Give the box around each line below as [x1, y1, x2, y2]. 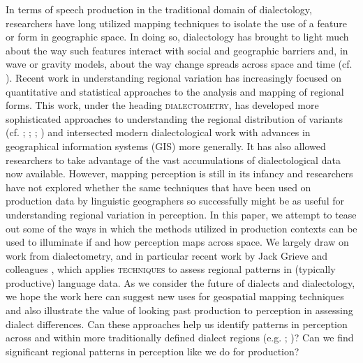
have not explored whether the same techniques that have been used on [6, 179, 311, 194]
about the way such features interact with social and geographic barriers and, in [6, 43, 348, 57]
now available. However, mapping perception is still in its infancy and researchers [6, 166, 353, 181]
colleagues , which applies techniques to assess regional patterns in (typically [6, 262, 336, 276]
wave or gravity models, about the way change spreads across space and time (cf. [6, 57, 353, 71]
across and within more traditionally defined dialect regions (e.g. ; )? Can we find [6, 330, 354, 345]
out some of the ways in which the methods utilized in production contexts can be [6, 221, 357, 235]
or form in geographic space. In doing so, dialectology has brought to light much [6, 29, 349, 44]
